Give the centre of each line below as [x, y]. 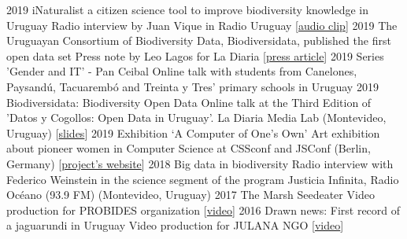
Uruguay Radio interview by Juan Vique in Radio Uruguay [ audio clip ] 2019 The [202, 25]
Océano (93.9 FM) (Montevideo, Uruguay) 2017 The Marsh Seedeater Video [191, 195]
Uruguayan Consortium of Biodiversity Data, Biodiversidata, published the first [199, 40]
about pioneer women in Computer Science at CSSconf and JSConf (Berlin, [189, 148]
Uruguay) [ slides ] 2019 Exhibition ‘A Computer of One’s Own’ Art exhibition [193, 132]
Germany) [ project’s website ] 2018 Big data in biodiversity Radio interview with [200, 163]
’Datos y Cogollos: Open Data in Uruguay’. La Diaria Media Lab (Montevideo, [196, 118]
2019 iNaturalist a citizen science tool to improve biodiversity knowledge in [188, 9]
